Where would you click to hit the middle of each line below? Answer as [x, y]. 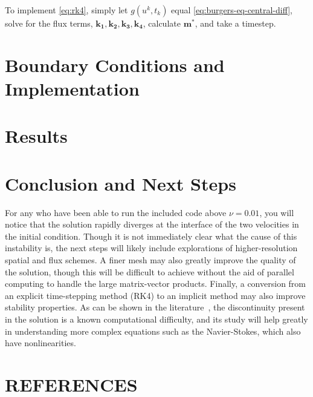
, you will [277, 212]
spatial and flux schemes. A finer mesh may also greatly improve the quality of [150, 260]
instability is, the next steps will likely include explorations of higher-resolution [151, 248]
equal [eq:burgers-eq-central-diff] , [232, 10]
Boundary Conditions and [115, 64]
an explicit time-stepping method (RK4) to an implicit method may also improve [155, 295]
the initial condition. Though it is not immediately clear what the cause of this [151, 236]
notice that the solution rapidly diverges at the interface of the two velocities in [152, 224]
